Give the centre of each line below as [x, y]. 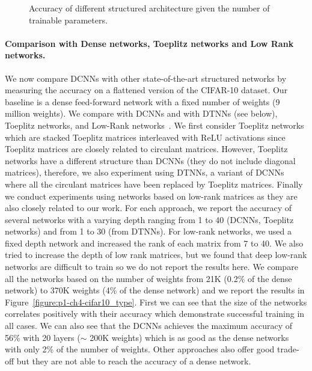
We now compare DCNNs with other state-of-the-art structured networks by [146, 78]
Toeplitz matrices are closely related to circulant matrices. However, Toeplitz [146, 149]
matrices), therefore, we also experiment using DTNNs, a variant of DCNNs [145, 172]
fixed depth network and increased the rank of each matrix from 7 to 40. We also [154, 243]
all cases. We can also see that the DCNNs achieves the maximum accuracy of [149, 326]
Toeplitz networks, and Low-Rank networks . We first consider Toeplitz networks [154, 125]
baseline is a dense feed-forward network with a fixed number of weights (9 [142, 101]
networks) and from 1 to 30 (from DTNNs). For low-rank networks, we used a [148, 231]
